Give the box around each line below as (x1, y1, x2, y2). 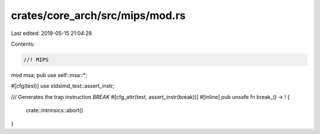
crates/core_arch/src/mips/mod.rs (11, 9, 186, 22)
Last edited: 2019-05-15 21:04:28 (11, 30, 92, 37)
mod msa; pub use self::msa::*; (11, 71, 87, 78)
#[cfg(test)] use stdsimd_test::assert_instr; (11, 82, 115, 90)
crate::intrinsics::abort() (25, 107, 84, 114)
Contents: (11, 40, 35, 47)
